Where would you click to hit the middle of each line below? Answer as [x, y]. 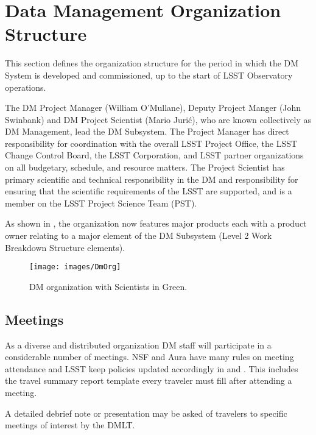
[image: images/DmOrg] [75, 267]
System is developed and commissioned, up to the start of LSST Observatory [149, 75]
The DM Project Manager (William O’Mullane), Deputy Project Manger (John [153, 108]
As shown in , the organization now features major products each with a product [156, 223]
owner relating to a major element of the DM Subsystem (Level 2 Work [139, 235]
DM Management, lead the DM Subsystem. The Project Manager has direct [147, 131]
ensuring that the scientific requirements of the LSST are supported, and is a [149, 191]
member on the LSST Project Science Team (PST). [101, 203]
